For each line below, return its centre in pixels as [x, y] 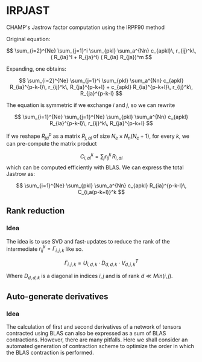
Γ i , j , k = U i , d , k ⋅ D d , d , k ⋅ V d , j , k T [101, 263]
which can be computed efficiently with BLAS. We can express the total [95, 167]
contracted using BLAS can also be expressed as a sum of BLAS [86, 333]
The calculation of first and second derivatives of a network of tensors [94, 326]
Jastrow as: [21, 173]
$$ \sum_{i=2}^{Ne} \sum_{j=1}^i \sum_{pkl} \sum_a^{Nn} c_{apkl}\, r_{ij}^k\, [101, 50]
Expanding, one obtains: [36, 69]
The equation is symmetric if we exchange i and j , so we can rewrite [91, 105]
